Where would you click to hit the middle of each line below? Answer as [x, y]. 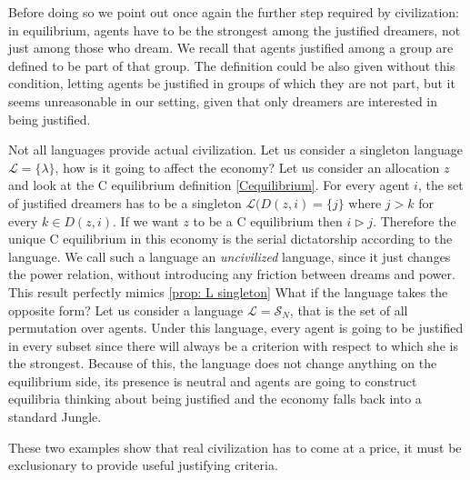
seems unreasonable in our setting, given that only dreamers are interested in [223, 100]
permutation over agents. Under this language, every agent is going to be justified [236, 328]
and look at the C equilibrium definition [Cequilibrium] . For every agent [209, 185]
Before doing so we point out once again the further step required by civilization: [234, 12]
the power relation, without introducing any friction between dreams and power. [232, 274]
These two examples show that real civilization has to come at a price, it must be [235, 447]
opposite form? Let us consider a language [126, 310]
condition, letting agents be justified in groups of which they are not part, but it [232, 83]
